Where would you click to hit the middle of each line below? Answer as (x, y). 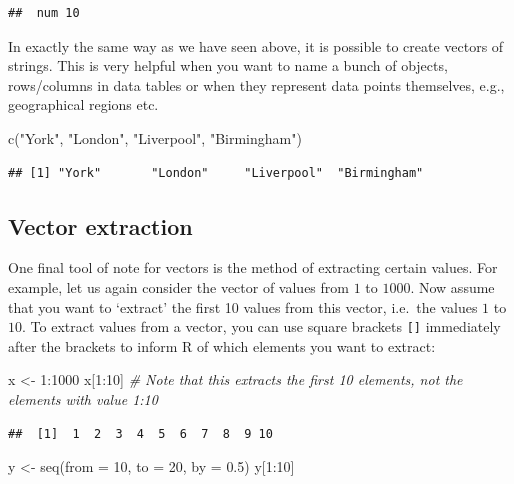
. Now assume (452, 286)
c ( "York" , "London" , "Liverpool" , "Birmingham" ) (155, 137)
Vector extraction (100, 225)
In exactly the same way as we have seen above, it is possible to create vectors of (256, 45)
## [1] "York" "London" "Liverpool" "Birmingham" (216, 172)
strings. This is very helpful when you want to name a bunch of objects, (228, 65)
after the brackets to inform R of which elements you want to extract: (222, 345)
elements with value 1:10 (83, 398)
